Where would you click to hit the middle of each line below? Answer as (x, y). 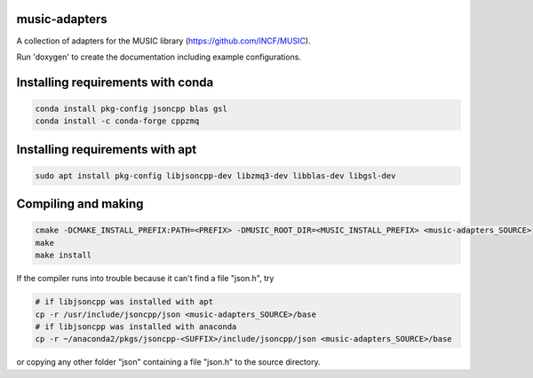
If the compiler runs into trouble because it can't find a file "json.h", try (145, 279)
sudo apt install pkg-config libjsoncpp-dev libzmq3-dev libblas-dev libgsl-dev (215, 176)
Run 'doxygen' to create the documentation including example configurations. (159, 57)
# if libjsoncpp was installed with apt (124, 302)
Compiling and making (80, 204)
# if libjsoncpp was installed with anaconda (136, 327)
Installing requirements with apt (107, 150)
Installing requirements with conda (115, 82)
